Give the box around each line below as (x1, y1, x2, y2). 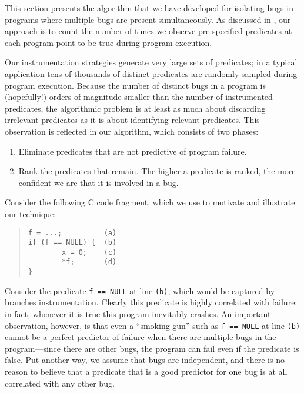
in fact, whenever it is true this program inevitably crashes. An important (5, 308, 271, 320)
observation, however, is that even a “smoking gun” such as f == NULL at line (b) (5, 319, 300, 331)
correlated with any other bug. (5, 377, 115, 389)
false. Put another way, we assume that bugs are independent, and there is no (5, 354, 285, 366)
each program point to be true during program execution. (5, 36, 212, 48)
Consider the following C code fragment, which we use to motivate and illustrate (5, 196, 295, 208)
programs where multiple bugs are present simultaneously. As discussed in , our (5, 13, 291, 25)
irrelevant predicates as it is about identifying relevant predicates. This (5, 114, 260, 126)
